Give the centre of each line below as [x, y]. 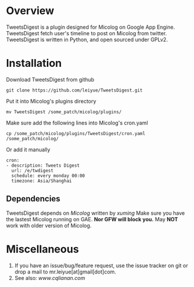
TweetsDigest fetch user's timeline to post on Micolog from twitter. [86, 33]
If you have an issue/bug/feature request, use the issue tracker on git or [101, 265]
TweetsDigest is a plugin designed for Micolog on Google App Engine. [91, 27]
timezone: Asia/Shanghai [42, 181]
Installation [34, 63]
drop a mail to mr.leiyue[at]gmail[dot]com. [65, 272]
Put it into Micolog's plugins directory [51, 101]
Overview [30, 11]
